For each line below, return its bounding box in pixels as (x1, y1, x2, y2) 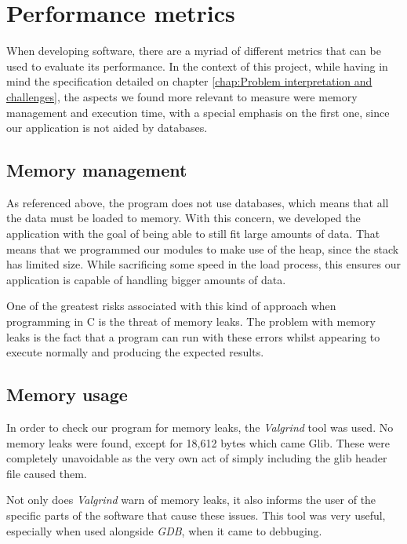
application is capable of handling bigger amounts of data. (6, 271, 286, 287)
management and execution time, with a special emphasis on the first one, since (6, 104, 390, 120)
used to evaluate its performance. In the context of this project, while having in (6, 57, 388, 74)
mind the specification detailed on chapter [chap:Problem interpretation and (6, 73, 372, 89)
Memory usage (6, 382, 128, 407)
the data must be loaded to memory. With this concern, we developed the (6, 210, 361, 226)
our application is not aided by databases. (6, 119, 208, 136)
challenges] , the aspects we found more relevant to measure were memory (6, 88, 358, 104)
